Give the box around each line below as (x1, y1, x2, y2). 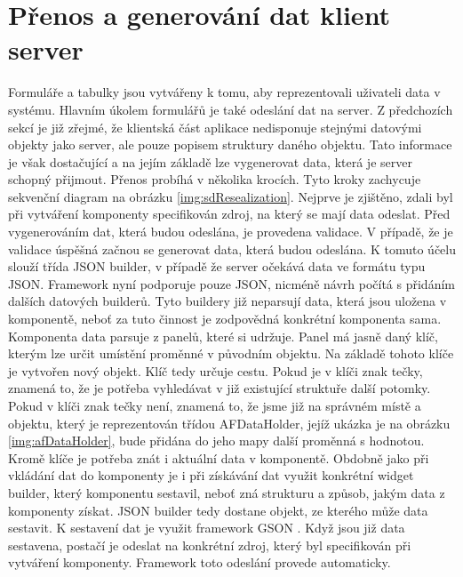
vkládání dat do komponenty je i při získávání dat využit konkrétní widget (8, 466, 414, 485)
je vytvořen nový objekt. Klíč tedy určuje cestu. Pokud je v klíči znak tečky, (8, 361, 423, 380)
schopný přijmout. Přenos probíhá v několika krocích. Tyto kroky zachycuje (8, 170, 421, 188)
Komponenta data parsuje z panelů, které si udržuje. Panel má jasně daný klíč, (8, 326, 438, 345)
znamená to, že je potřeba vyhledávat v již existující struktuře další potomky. (8, 379, 431, 397)
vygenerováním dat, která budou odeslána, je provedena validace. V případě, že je (8, 222, 453, 241)
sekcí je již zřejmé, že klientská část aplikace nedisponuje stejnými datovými (8, 117, 422, 136)
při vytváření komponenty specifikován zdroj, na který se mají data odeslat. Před (8, 204, 451, 223)
